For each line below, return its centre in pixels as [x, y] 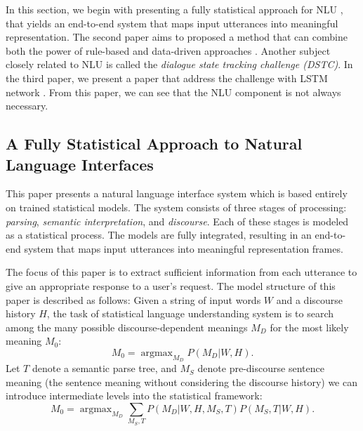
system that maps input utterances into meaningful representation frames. [184, 248]
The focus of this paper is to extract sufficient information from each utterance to [181, 272]
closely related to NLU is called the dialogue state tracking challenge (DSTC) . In [179, 64]
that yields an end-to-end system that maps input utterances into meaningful [172, 23]
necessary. [27, 106]
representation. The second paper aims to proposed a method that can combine [177, 37]
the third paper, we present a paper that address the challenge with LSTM [167, 78]
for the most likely [309, 327]
